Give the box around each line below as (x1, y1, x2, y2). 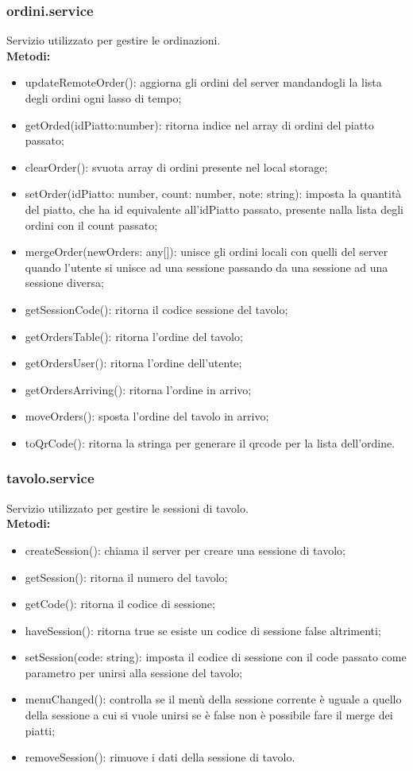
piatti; (25, 722, 56, 738)
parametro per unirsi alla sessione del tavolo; (25, 664, 243, 680)
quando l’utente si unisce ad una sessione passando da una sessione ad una (25, 258, 388, 275)
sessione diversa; (25, 274, 104, 291)
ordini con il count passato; (25, 216, 158, 233)
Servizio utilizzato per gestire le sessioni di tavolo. (6, 499, 249, 516)
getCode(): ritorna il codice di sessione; (25, 595, 215, 612)
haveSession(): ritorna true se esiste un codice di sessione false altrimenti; (25, 622, 381, 638)
